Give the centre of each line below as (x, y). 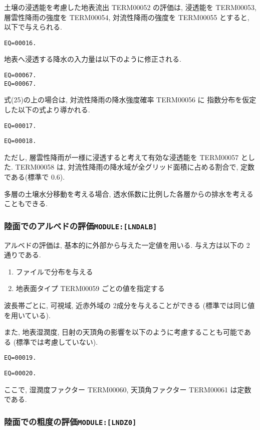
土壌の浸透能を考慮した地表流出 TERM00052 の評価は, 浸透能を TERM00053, (130, 7)
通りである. (23, 255)
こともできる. (26, 203)
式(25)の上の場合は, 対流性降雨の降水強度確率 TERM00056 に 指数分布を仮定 (130, 100)
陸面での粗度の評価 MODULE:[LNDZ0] (70, 421)
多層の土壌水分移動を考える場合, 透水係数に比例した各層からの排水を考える (129, 193)
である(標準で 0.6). (35, 177)
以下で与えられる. (33, 27)
